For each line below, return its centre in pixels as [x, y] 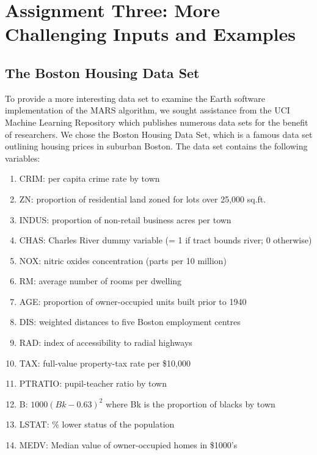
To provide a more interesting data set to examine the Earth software [135, 98]
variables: [23, 158]
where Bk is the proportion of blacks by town [191, 403]
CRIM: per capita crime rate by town [89, 178]
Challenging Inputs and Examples [151, 34]
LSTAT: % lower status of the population [97, 424]
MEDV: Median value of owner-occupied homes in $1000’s [128, 445]
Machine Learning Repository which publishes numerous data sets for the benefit [157, 122]
